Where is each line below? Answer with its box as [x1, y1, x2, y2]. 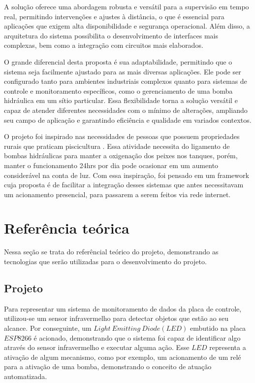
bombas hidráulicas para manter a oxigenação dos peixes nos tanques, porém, [4, 150, 238, 161]
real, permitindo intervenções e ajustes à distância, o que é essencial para [4, 11, 224, 21]
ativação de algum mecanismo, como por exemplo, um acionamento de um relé [4, 351, 241, 362]
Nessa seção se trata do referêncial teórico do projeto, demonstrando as [4, 246, 219, 257]
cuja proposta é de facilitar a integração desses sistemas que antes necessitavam [4, 179, 244, 190]
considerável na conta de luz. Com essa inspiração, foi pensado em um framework [4, 170, 249, 180]
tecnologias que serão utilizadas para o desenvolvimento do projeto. [4, 256, 207, 266]
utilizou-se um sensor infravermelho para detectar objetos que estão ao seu [4, 313, 229, 323]
